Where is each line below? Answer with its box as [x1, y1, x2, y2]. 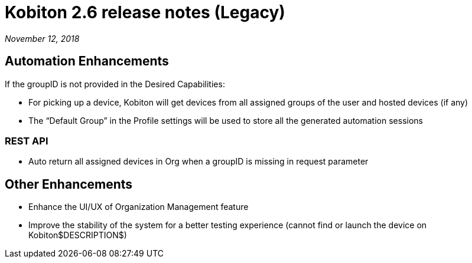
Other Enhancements [5, 176, 133, 192]
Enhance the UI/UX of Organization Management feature [28, 202, 249, 212]
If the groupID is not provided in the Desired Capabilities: [5, 78, 225, 89]
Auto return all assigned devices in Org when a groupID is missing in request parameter [28, 156, 369, 167]
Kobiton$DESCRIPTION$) [28, 230, 127, 241]
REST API [5, 134, 48, 147]
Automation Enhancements [5, 54, 169, 69]
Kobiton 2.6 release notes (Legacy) [5, 2, 285, 22]
